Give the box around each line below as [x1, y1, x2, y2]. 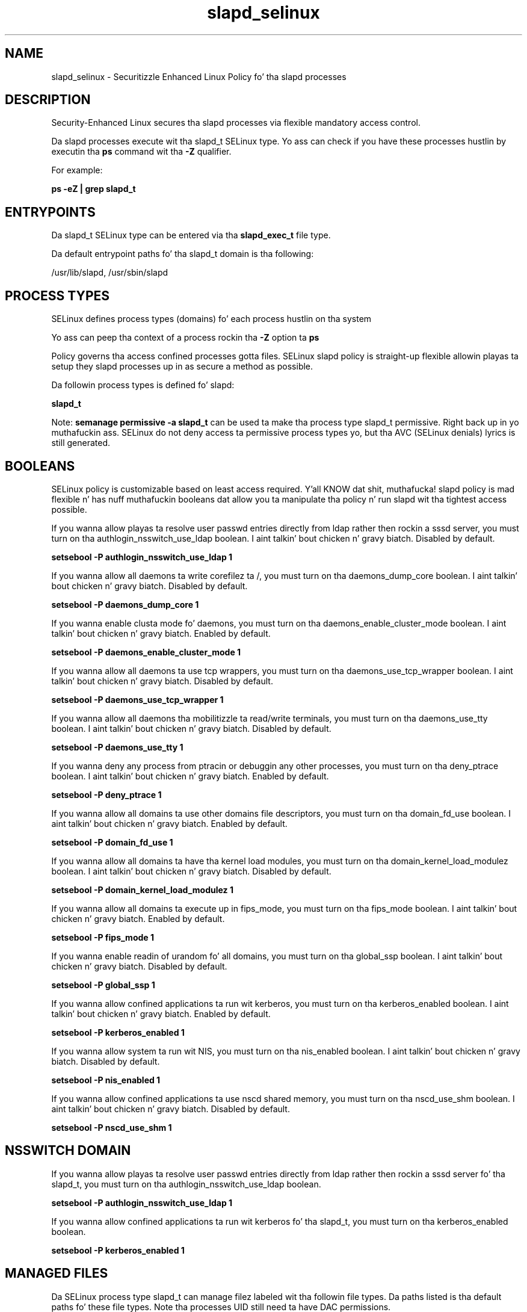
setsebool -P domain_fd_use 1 [51, 837, 173, 847]
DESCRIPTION [5, 92, 91, 108]
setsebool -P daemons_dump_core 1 [51, 599, 199, 610]
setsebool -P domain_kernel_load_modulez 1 [51, 884, 233, 895]
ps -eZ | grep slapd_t [51, 184, 136, 194]
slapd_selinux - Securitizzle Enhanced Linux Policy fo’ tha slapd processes [51, 71, 347, 82]
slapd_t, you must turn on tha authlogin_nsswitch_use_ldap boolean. [51, 1178, 321, 1189]
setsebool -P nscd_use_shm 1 [51, 1122, 172, 1133]
